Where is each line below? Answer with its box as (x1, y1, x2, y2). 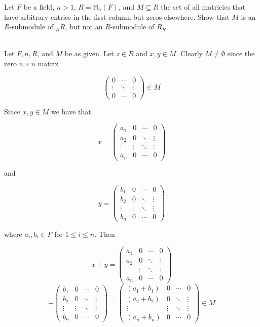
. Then (94, 229, 115, 239)
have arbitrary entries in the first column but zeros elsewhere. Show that (4, 11, 230, 22)
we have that (51, 106, 91, 116)
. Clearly (176, 48, 203, 59)
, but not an (65, 21, 103, 32)
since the (227, 48, 255, 59)
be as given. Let (64, 48, 114, 59)
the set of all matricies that (161, 2, 246, 12)
